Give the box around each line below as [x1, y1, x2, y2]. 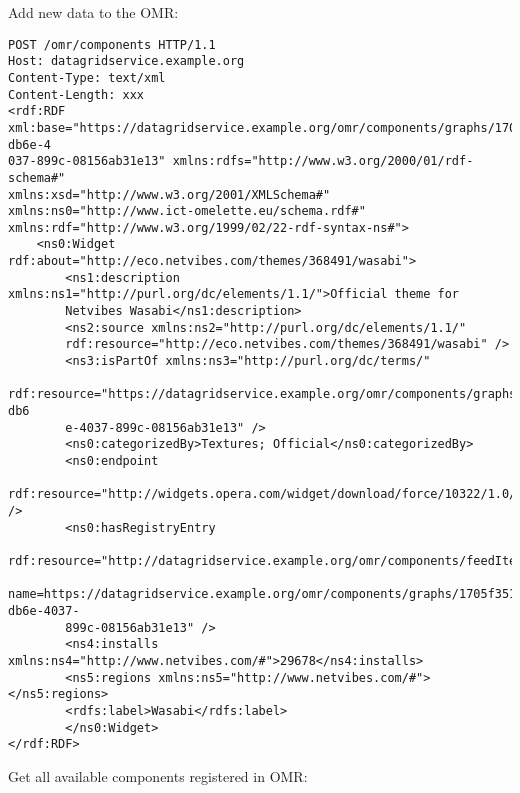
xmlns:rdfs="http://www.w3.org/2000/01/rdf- [172, 154, 474, 169]
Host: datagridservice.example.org [8, 54, 245, 69]
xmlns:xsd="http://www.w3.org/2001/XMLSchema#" [8, 187, 331, 202]
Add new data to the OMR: [8, 2, 179, 22]
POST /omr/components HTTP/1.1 [8, 37, 216, 52]
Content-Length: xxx [8, 87, 145, 102]
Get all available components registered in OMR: [8, 765, 308, 786]
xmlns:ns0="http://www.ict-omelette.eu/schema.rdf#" [8, 204, 366, 219]
